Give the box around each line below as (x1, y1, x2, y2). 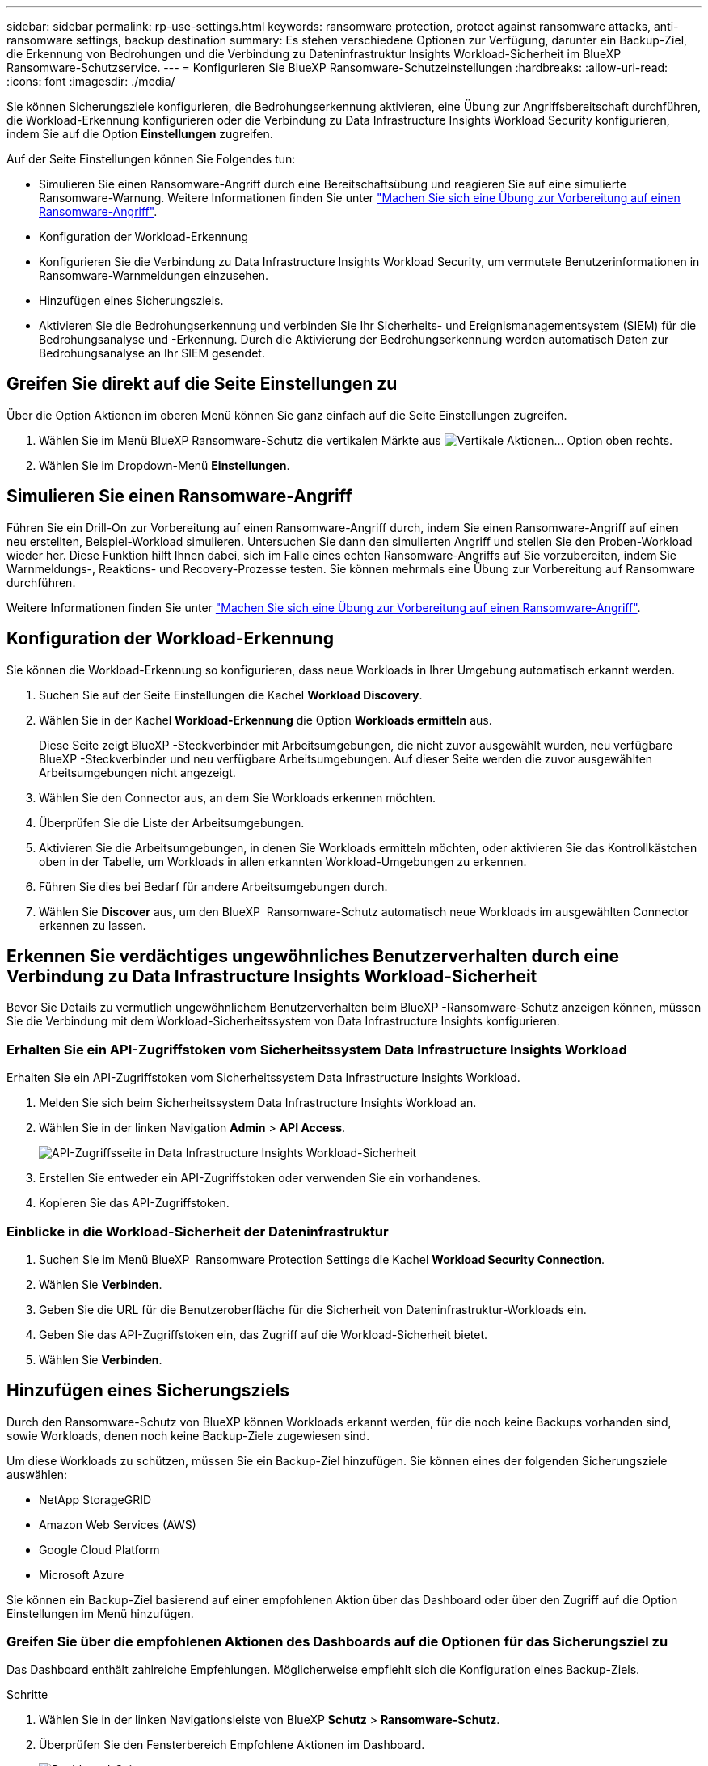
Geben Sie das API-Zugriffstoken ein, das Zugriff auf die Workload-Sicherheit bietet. (39, 1327, 488, 1341)
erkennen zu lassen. (39, 918, 146, 932)
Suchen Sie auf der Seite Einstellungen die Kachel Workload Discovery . (39, 687, 423, 702)
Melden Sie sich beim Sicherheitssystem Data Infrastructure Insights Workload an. (39, 1096, 477, 1110)
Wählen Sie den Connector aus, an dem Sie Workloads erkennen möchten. (39, 790, 436, 805)
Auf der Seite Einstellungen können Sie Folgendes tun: (6, 152, 296, 166)
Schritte (6, 1688, 48, 1702)
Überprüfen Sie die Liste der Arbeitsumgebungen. (39, 815, 305, 830)
